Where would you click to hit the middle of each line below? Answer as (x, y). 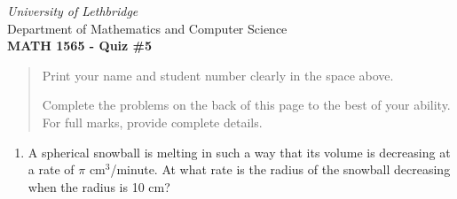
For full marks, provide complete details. (152, 122)
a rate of (51, 169)
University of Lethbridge (73, 11)
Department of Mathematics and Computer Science (147, 28)
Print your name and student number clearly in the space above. (218, 75)
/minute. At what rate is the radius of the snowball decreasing (280, 169)
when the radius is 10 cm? (99, 186)
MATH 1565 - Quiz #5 (80, 46)
